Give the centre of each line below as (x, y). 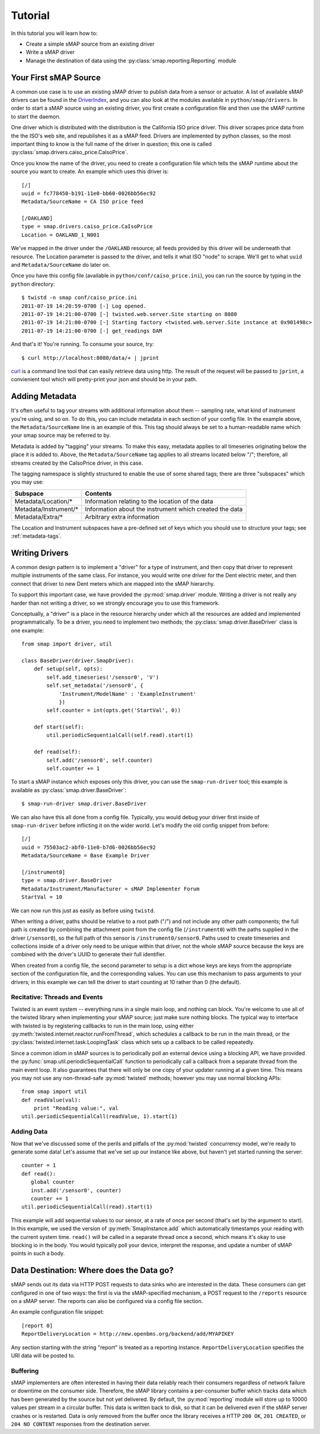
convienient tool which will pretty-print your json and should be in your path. (104, 379)
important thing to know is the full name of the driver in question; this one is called (111, 144)
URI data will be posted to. (43, 1355)
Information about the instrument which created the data (164, 509)
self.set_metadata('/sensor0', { (95, 686)
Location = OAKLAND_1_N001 (61, 235)
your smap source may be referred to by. (61, 435)
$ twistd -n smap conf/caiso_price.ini (79, 298)
